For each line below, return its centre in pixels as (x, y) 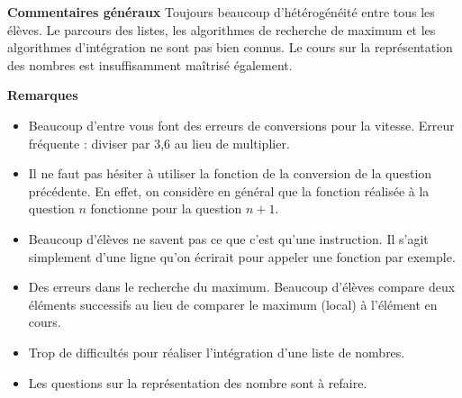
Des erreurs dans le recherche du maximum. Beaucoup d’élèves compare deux (242, 287)
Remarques (43, 95)
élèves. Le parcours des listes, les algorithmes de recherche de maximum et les (222, 29)
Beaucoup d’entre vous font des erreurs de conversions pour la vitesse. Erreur (241, 125)
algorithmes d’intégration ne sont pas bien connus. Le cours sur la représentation (230, 47)
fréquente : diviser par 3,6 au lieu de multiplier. (159, 143)
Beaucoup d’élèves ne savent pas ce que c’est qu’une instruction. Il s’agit (228, 238)
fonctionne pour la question (166, 208)
